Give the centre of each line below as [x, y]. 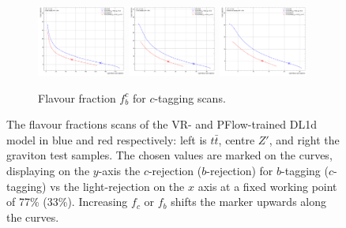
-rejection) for [240, 170]
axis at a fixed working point [267, 186]
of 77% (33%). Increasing [67, 202]
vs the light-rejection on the [117, 186]
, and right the [304, 139]
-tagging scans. [190, 97]
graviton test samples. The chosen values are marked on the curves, [169, 155]
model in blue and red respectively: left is [107, 139]
